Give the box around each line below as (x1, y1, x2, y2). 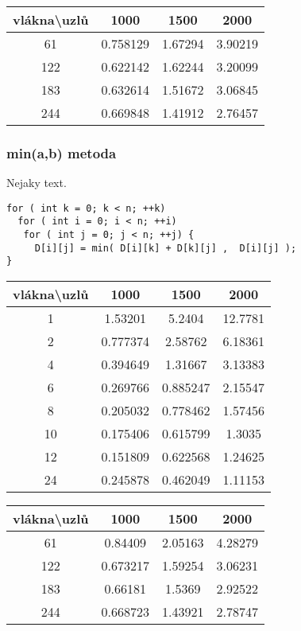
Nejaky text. (6, 174, 67, 191)
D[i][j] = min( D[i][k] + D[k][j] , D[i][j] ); (34, 242, 297, 254)
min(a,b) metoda (6, 142, 117, 162)
